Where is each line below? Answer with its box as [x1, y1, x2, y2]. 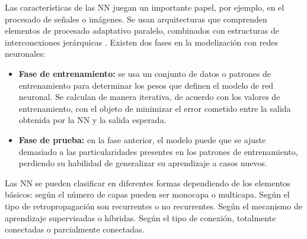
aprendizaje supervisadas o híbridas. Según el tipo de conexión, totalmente [5, 211, 276, 224]
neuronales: [5, 47, 46, 60]
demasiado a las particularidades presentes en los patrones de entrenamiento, [18, 145, 298, 157]
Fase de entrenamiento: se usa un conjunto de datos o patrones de [18, 67, 271, 79]
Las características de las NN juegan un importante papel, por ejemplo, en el [5, 1, 284, 13]
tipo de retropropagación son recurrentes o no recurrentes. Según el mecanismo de [5, 199, 302, 212]
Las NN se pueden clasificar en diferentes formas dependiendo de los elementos [5, 176, 290, 189]
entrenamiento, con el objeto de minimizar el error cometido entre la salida [18, 102, 291, 114]
